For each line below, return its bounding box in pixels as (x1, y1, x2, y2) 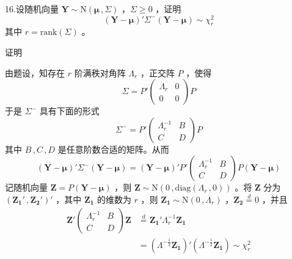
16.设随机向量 (5, 2, 59, 15)
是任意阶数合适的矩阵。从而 (57, 142, 169, 155)
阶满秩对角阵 (74, 66, 126, 79)
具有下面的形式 (39, 104, 100, 117)
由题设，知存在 (5, 66, 65, 79)
